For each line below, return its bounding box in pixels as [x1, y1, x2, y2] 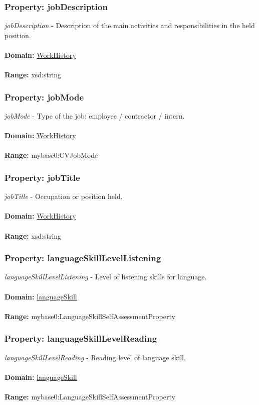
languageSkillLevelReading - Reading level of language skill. [5, 352, 186, 362]
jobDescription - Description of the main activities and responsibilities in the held [5, 20, 255, 31]
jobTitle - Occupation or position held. [5, 191, 123, 201]
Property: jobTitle [5, 171, 80, 183]
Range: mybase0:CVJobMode [5, 150, 98, 160]
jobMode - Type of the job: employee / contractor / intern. [5, 111, 185, 121]
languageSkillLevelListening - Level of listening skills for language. [5, 271, 207, 282]
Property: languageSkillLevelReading [5, 332, 157, 345]
